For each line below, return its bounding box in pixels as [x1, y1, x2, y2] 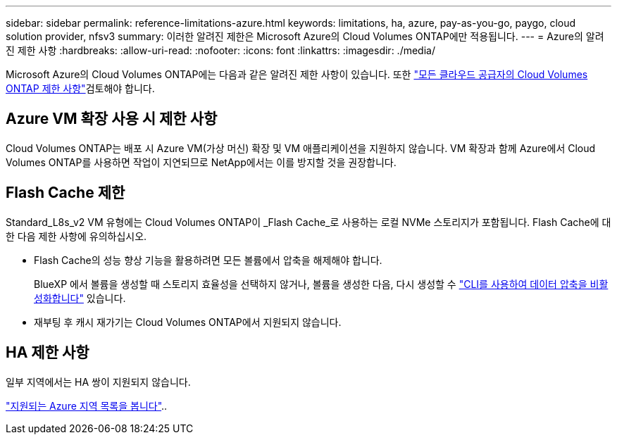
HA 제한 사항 [6, 344, 89, 362]
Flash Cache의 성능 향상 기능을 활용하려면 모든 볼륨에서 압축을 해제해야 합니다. [34, 253, 382, 266]
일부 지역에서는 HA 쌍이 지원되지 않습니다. [6, 375, 191, 388]
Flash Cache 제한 [6, 184, 125, 202]
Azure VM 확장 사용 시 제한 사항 [6, 110, 218, 128]
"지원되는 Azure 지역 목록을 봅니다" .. [6, 399, 168, 412]
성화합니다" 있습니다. [34, 291, 126, 304]
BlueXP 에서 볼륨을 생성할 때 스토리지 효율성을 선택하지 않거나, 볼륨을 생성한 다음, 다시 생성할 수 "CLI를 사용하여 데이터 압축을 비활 [34, 277, 609, 290]
